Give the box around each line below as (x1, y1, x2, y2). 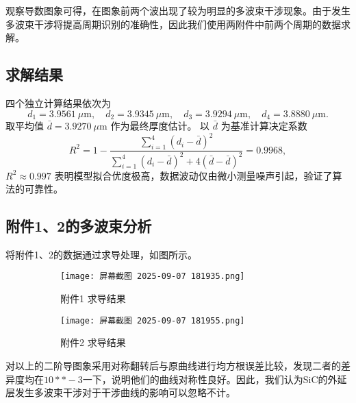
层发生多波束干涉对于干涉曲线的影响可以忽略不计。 (5, 385, 236, 400)
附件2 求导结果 (60, 335, 126, 350)
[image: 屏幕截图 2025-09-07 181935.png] (60, 271, 245, 282)
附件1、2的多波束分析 (5, 215, 152, 236)
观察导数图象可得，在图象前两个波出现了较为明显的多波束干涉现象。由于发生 (5, 3, 351, 17)
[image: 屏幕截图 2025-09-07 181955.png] (60, 315, 245, 326)
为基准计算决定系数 (220, 119, 307, 133)
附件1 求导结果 (60, 291, 126, 306)
